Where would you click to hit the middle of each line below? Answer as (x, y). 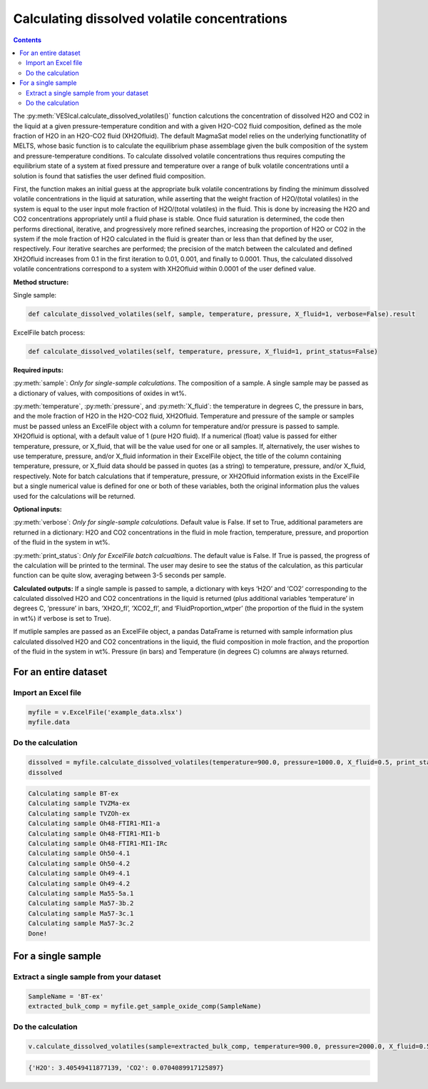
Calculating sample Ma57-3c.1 (81, 913)
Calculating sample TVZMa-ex (79, 804)
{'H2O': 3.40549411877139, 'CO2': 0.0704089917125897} (126, 1068)
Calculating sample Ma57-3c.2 (81, 923)
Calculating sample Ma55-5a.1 (81, 893)
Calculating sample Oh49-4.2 (79, 883)
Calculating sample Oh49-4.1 (79, 873)
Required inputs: (39, 370)
